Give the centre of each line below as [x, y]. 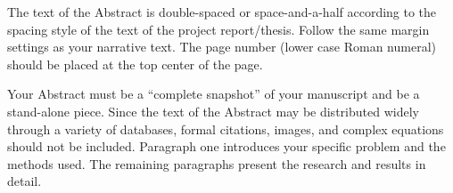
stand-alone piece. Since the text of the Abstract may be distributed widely [213, 111]
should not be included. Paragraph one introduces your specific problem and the [226, 146]
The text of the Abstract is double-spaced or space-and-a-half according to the [222, 12]
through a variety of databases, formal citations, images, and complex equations [226, 129]
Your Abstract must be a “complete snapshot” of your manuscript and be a [214, 94]
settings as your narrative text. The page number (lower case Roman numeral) [222, 47]
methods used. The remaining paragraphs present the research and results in [217, 163]
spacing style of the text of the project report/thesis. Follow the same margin [218, 29]
